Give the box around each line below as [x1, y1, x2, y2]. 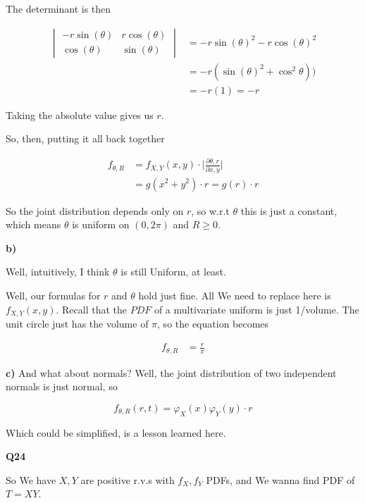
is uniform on [72, 217, 130, 232]
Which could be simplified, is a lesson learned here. [6, 425, 226, 440]
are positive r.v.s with [80, 472, 175, 487]
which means [6, 217, 61, 232]
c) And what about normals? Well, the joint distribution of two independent [6, 365, 337, 380]
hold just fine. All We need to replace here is [138, 287, 331, 302]
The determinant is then [6, 1, 111, 15]
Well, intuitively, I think [6, 264, 110, 279]
